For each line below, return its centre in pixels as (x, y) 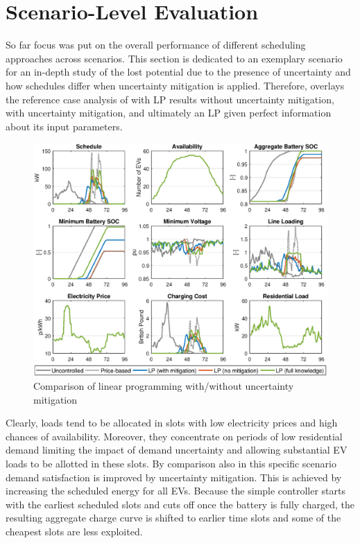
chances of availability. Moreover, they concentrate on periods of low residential (174, 436)
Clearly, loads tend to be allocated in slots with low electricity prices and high (172, 423)
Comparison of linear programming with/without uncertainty (164, 386)
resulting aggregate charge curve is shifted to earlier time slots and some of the (173, 518)
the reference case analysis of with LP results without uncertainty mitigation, (170, 99)
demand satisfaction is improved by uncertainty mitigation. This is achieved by (174, 477)
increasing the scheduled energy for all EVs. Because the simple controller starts (175, 491)
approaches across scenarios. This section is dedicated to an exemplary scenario (174, 58)
